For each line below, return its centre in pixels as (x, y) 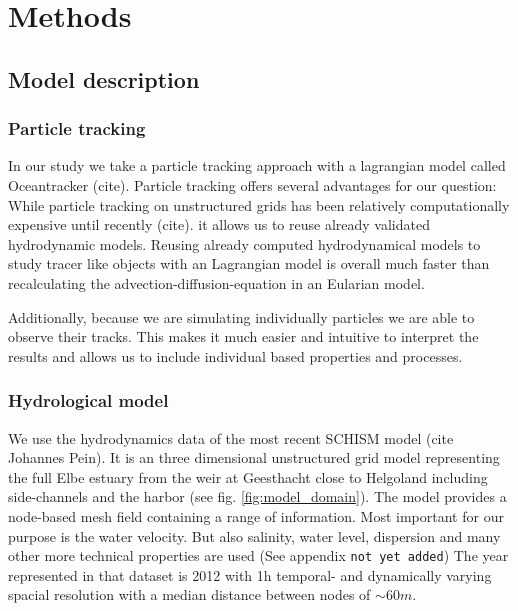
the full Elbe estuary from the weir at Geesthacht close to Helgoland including (248, 476)
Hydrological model (88, 400)
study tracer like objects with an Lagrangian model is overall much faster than (249, 263)
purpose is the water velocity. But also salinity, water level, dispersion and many (254, 535)
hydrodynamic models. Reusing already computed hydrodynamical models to (244, 243)
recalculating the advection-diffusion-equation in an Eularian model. (216, 282)
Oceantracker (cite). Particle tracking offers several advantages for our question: (252, 184)
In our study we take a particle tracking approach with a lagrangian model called (257, 165)
